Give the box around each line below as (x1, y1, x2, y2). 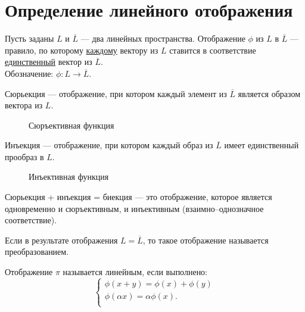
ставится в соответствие (169, 43, 256, 56)
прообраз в (5, 150, 44, 163)
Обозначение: (5, 67, 54, 79)
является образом (238, 87, 301, 99)
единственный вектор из (5, 55, 92, 68)
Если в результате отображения (5, 233, 118, 246)
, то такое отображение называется (142, 233, 269, 246)
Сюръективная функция (29, 118, 114, 131)
